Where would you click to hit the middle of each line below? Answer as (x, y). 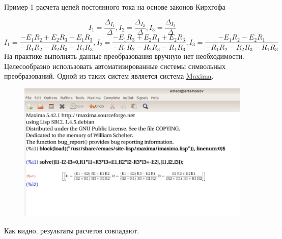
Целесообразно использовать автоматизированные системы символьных (115, 66)
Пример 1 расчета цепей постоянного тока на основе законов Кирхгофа (115, 7)
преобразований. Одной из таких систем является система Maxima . (109, 76)
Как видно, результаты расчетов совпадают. (72, 230)
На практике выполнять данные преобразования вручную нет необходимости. (124, 56)
